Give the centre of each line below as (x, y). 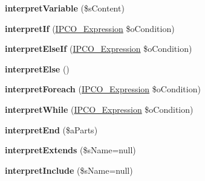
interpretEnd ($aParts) (51, 129)
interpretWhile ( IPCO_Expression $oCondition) (99, 109)
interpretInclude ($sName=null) (69, 170)
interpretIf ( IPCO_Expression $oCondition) (90, 28)
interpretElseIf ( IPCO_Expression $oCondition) (99, 49)
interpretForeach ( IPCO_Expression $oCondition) (103, 89)
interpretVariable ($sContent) (65, 8)
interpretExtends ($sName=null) (70, 150)
